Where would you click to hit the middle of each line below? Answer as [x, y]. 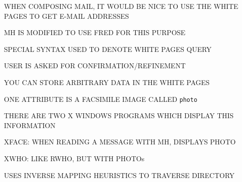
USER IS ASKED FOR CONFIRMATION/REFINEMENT [95, 66]
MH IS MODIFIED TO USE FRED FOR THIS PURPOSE [95, 32]
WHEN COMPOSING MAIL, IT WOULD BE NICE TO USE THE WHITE [121, 6]
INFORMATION [30, 125]
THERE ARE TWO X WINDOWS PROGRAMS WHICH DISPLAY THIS [119, 115]
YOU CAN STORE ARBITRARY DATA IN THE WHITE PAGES [107, 82]
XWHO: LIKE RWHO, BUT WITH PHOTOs [74, 158]
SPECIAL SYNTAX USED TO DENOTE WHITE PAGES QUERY [108, 49]
